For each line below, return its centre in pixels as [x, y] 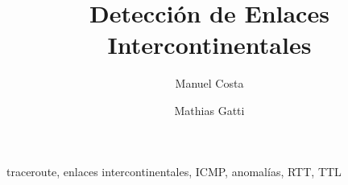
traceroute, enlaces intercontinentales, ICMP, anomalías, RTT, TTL [174, 171]
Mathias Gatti [209, 110]
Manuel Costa [209, 83]
